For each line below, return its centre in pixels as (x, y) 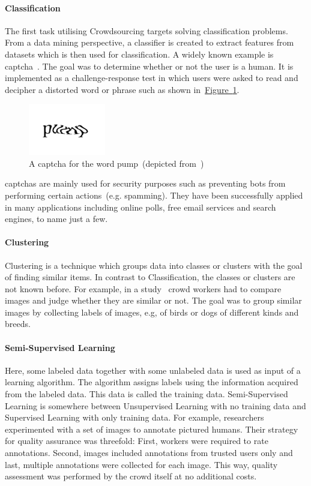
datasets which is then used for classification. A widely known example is (139, 54)
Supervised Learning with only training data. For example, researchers (134, 417)
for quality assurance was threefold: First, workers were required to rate (137, 441)
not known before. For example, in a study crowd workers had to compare (143, 288)
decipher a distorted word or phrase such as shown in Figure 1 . (122, 89)
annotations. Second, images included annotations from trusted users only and (149, 453)
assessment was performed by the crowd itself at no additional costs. (131, 476)
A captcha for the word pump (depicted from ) (116, 163)
